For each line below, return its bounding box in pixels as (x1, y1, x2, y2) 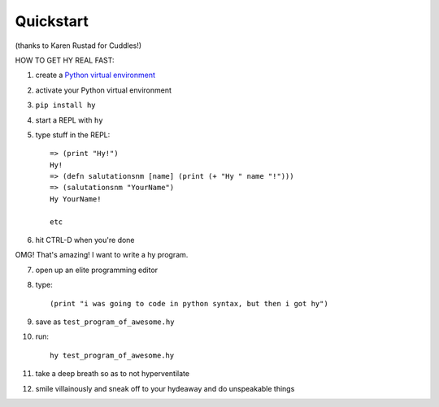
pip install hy (35, 101, 97, 110)
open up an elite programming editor (35, 265, 159, 275)
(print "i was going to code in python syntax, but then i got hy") (50, 299, 328, 308)
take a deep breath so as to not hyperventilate (35, 369, 190, 379)
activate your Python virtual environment (35, 85, 172, 95)
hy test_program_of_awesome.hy (50, 350, 175, 360)
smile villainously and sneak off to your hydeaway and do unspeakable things (35, 383, 295, 393)
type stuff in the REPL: (35, 130, 111, 140)
